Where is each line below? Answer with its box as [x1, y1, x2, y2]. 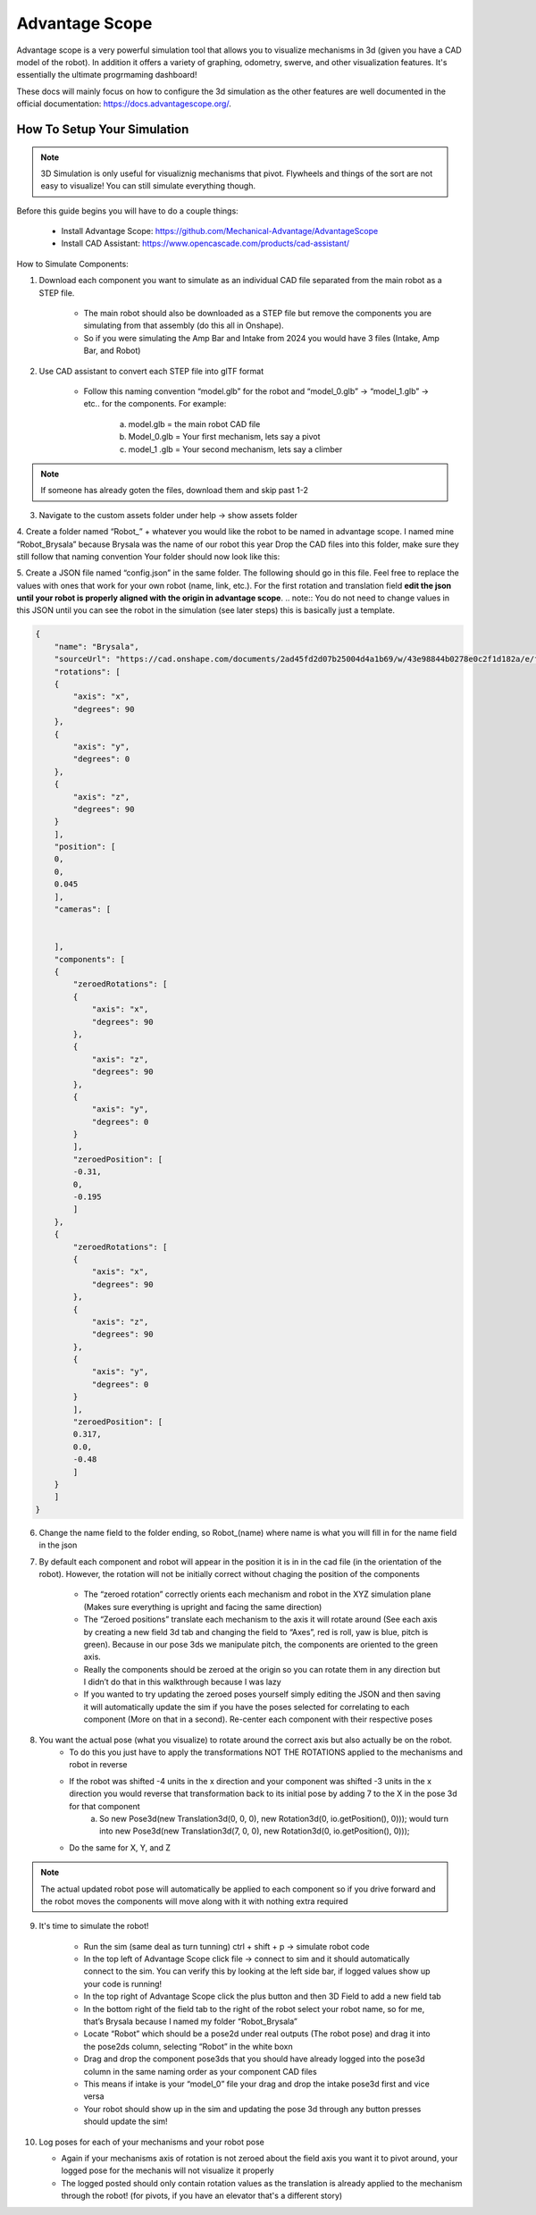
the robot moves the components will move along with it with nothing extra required [40, 1895, 348, 1907]
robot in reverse [69, 1759, 129, 1770]
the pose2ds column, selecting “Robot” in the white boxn [83, 2041, 294, 2051]
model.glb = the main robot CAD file [128, 418, 261, 429]
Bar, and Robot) [83, 345, 141, 357]
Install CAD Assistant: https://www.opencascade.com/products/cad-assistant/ [61, 238, 350, 249]
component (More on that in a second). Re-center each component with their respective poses [83, 1714, 433, 1724]
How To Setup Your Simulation [16, 122, 189, 137]
